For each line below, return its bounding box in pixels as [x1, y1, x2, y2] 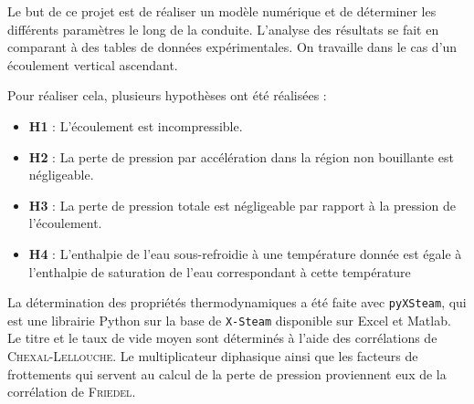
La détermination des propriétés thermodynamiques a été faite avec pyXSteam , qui [7, 293, 467, 312]
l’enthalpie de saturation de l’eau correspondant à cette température [28, 262, 411, 281]
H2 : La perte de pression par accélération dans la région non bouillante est [28, 147, 454, 166]
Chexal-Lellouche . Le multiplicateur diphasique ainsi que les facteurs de [7, 347, 418, 366]
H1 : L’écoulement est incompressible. [28, 116, 243, 135]
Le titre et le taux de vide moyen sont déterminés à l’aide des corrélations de [7, 328, 437, 347]
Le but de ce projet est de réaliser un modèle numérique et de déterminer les [7, 2, 437, 20]
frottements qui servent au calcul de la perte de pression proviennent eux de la [7, 364, 447, 383]
